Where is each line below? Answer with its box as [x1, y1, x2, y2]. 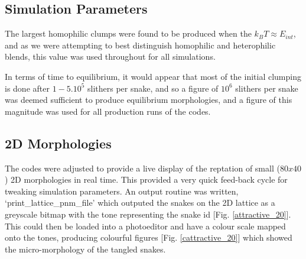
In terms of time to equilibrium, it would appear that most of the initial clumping [5, 70, 301, 82]
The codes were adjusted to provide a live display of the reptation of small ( [5, 161, 280, 174]
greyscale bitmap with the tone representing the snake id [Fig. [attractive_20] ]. [5, 208, 291, 220]
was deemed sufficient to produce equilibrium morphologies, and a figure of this [5, 93, 292, 106]
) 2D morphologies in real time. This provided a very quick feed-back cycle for [5, 173, 288, 186]
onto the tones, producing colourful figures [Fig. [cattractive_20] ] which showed [5, 231, 292, 244]
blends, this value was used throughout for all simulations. [5, 50, 216, 63]
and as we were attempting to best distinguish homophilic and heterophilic [5, 38, 276, 51]
